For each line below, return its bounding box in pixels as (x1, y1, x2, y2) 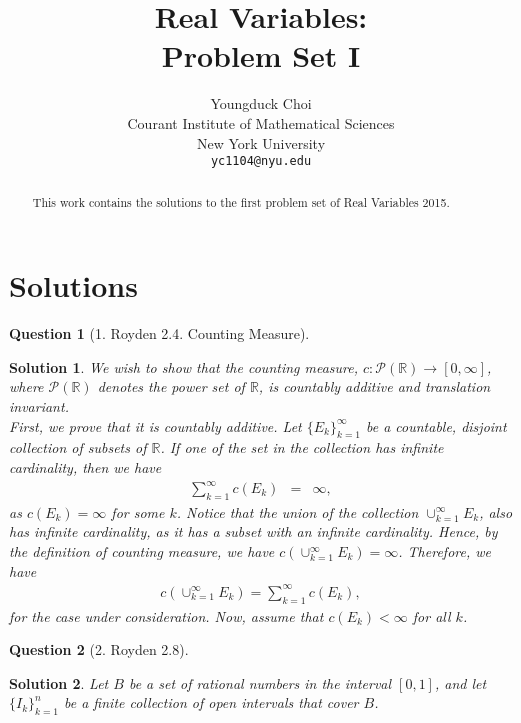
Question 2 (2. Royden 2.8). (9, 639, 189, 660)
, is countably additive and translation (258, 376, 491, 397)
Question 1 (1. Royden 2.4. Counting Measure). (9, 323, 310, 344)
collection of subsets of (9, 437, 147, 458)
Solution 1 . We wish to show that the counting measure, (9, 356, 359, 377)
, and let (434, 672, 487, 693)
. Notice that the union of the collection (176, 501, 419, 522)
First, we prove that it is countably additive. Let (9, 415, 302, 436)
